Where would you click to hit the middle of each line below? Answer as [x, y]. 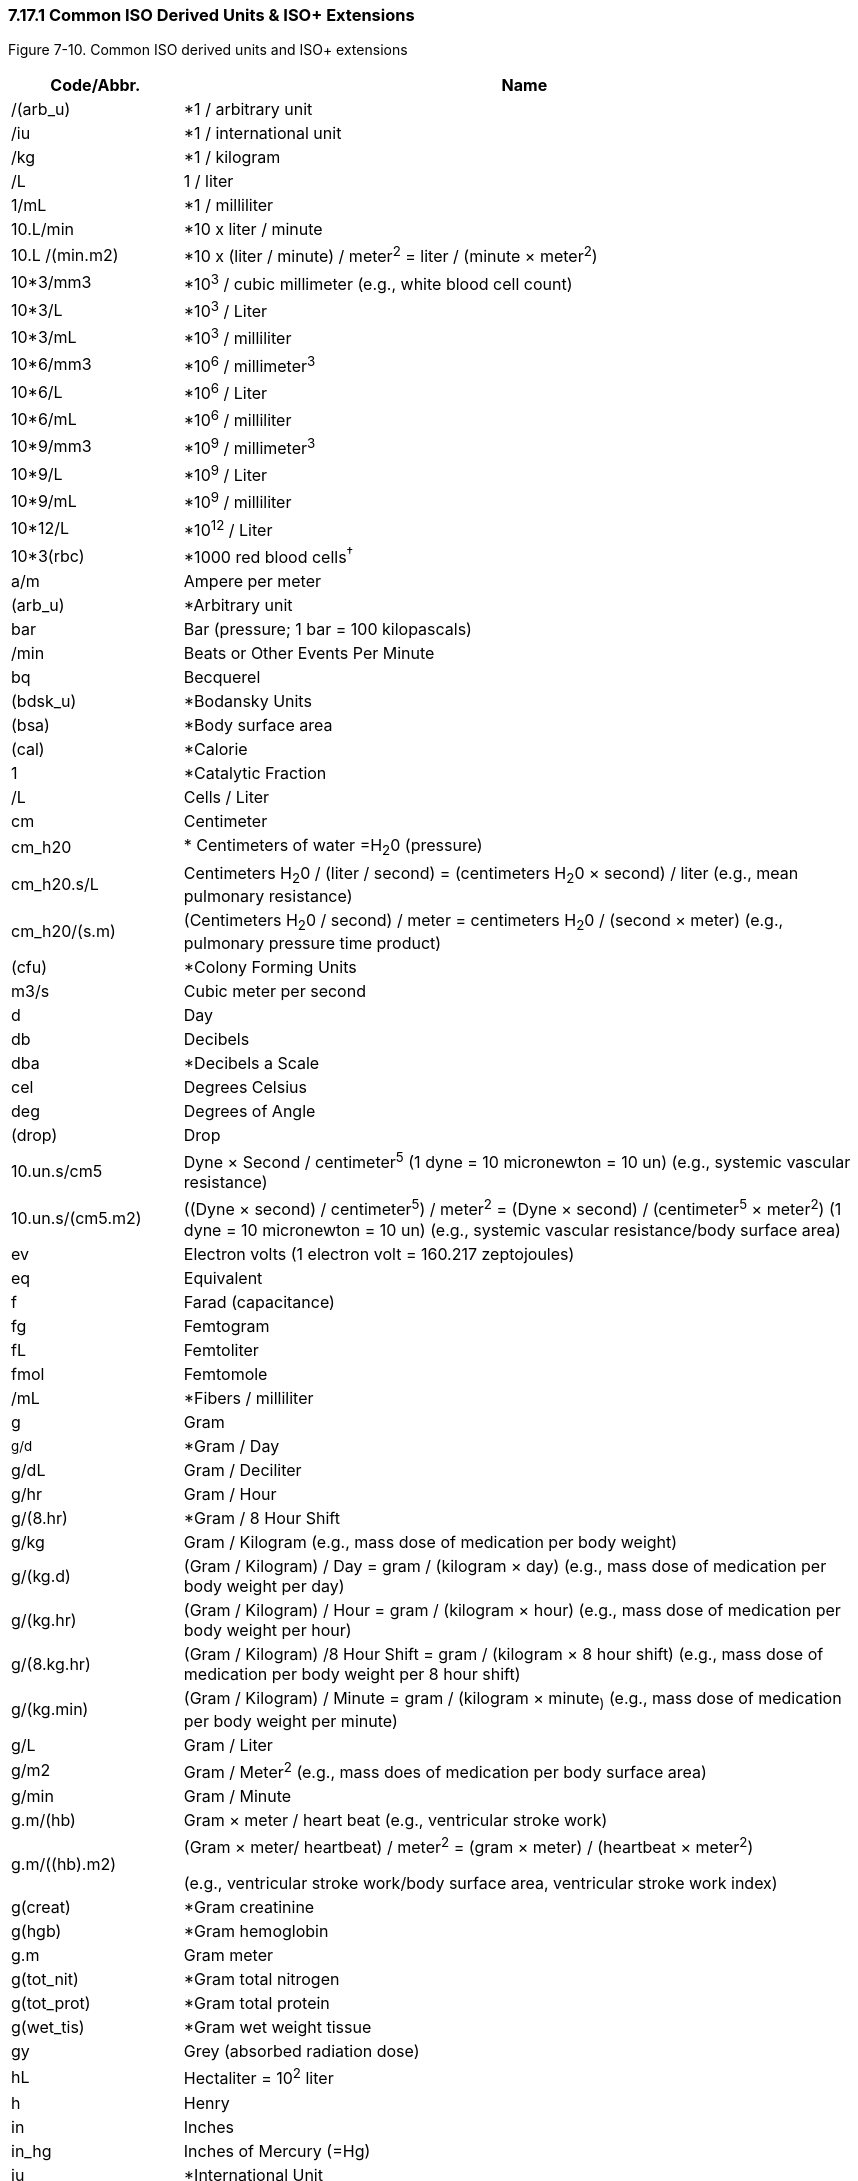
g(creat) [41, 1907]
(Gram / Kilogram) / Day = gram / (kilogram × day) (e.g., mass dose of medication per [505, 1565]
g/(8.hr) [39, 1517]
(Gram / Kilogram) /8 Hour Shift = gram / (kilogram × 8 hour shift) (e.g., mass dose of [503, 1653]
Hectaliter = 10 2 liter [258, 2077]
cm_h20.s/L [55, 884]
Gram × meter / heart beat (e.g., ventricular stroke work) [395, 1820]
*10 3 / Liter [225, 310]
